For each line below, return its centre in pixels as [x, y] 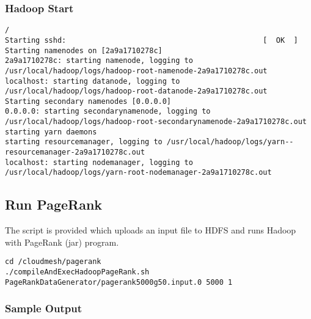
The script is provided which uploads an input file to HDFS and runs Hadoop [151, 230]
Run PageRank [54, 204]
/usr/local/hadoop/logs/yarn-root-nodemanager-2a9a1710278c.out [138, 173]
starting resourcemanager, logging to [84, 142]
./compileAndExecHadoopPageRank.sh [77, 272]
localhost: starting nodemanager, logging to [99, 162]
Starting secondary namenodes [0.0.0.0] [88, 101]
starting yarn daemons [51, 132]
